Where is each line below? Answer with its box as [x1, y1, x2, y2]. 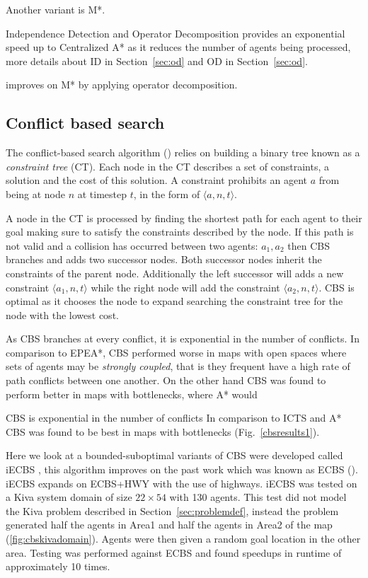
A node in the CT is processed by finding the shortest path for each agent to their [6, 210, 362, 225]
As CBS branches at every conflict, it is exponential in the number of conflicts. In [6, 331, 360, 346]
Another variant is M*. [6, 2, 105, 16]
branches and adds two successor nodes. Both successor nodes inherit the [6, 252, 322, 267]
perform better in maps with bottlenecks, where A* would [6, 386, 258, 401]
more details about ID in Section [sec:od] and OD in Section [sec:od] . [6, 53, 308, 68]
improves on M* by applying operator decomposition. [6, 77, 238, 92]
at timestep [77, 186, 127, 201]
